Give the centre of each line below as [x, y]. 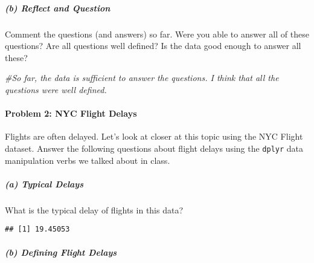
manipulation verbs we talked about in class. [88, 160]
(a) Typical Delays [44, 183]
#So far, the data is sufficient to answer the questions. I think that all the [142, 78]
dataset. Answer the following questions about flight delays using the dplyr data [154, 148]
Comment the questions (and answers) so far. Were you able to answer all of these [157, 34]
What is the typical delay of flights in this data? [94, 209]
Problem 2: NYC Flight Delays [71, 113]
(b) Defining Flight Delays [61, 252]
